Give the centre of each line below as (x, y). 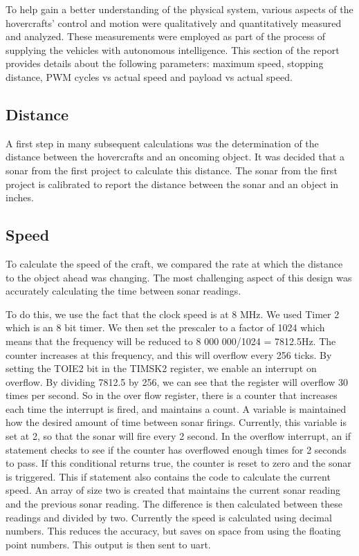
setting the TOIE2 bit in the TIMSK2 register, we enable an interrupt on (161, 368)
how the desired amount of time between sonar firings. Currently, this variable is (176, 422)
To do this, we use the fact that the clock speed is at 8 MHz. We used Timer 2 (173, 314)
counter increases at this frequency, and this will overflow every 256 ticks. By (169, 354)
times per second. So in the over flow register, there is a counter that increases (172, 395)
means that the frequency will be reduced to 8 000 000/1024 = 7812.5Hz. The (171, 341)
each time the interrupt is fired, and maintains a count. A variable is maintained (176, 408)
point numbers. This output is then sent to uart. (108, 544)
